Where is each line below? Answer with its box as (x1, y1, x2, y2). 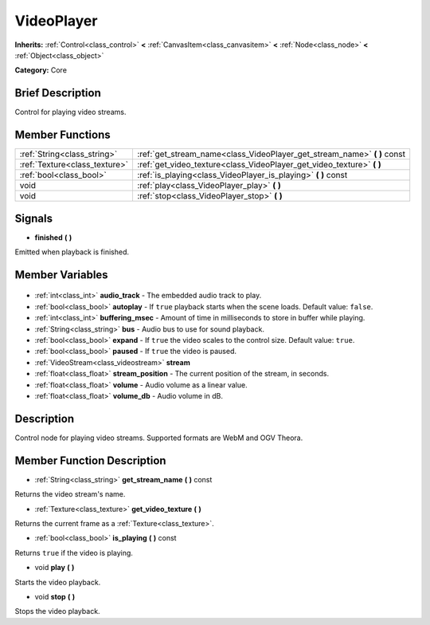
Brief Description (14, 86, 101, 100)
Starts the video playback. (14, 577, 101, 587)
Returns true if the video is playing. (14, 548, 133, 557)
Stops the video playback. (14, 607, 100, 616)
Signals (14, 211, 53, 225)
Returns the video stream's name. (14, 489, 126, 499)
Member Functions (14, 128, 111, 142)
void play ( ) (34, 563, 75, 572)
